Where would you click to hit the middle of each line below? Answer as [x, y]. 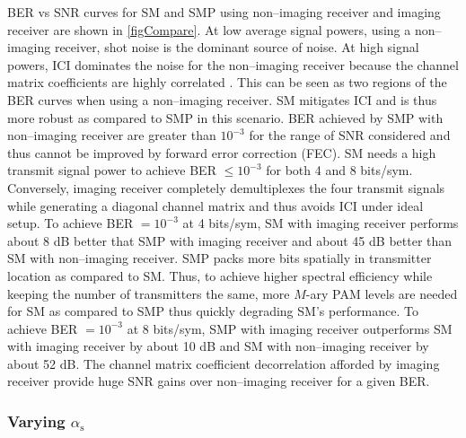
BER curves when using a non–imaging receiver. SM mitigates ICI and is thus [222, 99]
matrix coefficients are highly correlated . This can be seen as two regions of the [227, 82]
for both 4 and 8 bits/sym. [339, 170]
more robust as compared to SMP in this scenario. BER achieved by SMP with [225, 117]
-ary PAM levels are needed [382, 293]
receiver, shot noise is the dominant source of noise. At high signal [237, 47]
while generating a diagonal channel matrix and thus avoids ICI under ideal [215, 205]
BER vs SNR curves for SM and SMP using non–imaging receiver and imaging [224, 12]
